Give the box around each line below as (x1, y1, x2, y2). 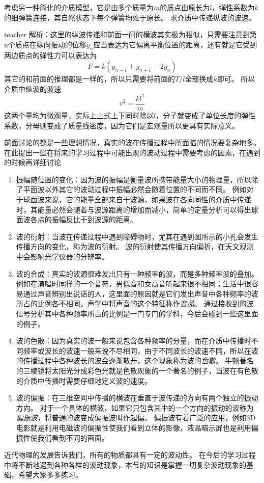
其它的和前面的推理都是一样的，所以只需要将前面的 (4, 73, 175, 84)
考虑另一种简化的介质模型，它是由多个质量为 (4, 2, 154, 12)
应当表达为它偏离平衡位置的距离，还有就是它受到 (93, 39, 257, 49)
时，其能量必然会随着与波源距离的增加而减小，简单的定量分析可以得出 (16, 204, 251, 214)
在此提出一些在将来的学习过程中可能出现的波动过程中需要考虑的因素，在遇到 (4, 147, 260, 157)
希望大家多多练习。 (18, 469, 82, 480)
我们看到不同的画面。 (37, 432, 109, 443)
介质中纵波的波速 (4, 83, 61, 94)
